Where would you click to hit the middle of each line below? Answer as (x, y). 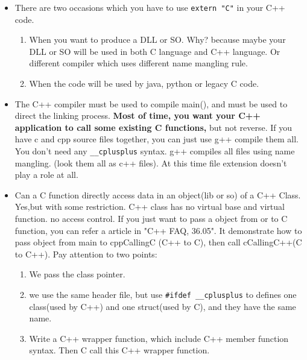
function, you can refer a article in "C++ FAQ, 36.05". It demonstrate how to (158, 230)
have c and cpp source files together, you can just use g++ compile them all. (157, 139)
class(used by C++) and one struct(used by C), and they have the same (163, 306)
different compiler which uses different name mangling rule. (138, 63)
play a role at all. (46, 175)
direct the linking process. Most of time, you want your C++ (138, 115)
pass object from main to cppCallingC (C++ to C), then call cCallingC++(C (158, 242)
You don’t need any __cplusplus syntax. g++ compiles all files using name (155, 151)
